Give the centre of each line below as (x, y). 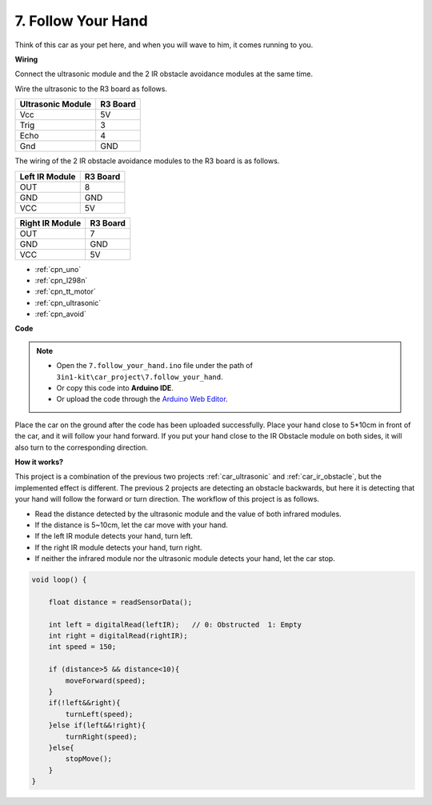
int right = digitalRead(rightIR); (118, 636)
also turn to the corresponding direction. (81, 447)
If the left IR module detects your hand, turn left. (114, 536)
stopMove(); (88, 759)
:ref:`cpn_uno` (58, 269)
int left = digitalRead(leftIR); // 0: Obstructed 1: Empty (175, 625)
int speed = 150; (82, 647)
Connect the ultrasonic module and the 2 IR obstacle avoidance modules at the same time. (164, 74)
